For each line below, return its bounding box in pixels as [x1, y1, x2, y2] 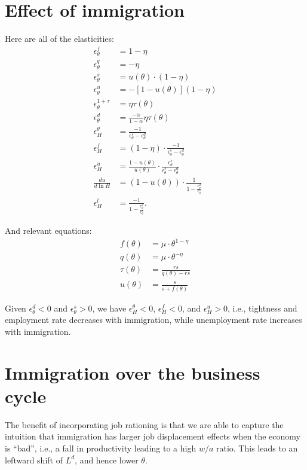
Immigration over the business [5, 360, 260, 384]
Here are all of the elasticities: [5, 32, 114, 45]
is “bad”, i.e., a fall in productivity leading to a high [5, 441, 197, 454]
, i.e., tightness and [228, 301, 297, 314]
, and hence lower [75, 453, 139, 466]
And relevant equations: [5, 224, 92, 237]
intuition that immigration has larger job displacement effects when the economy [5, 430, 300, 442]
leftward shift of [5, 453, 63, 466]
